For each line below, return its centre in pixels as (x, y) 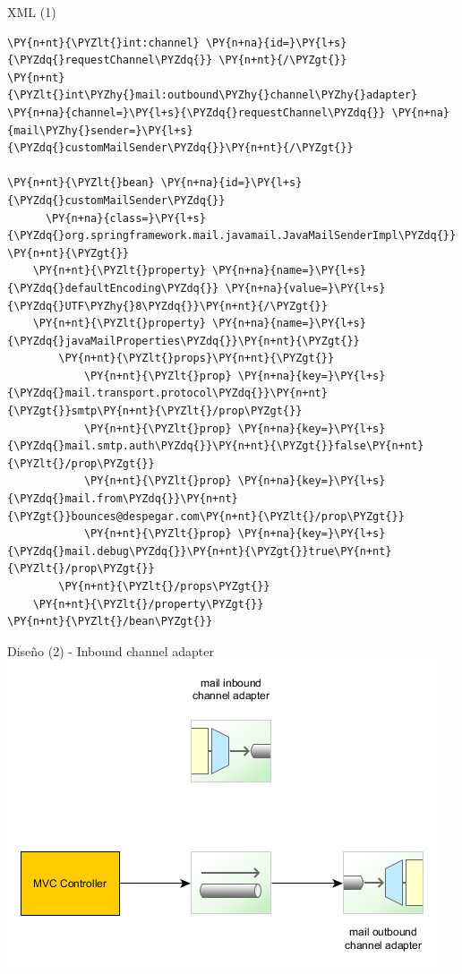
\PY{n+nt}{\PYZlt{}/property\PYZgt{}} (148, 604)
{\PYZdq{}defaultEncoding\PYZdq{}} (113, 288)
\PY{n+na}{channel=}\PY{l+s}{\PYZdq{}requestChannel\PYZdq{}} (197, 112)
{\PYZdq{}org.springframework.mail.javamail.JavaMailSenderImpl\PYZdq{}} (232, 236)
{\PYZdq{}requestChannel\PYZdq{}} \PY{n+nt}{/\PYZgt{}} (177, 60)
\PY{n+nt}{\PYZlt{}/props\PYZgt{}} (164, 586)
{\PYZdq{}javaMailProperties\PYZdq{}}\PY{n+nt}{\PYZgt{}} (184, 341)
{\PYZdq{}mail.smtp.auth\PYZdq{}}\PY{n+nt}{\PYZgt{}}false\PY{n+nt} (216, 446)
